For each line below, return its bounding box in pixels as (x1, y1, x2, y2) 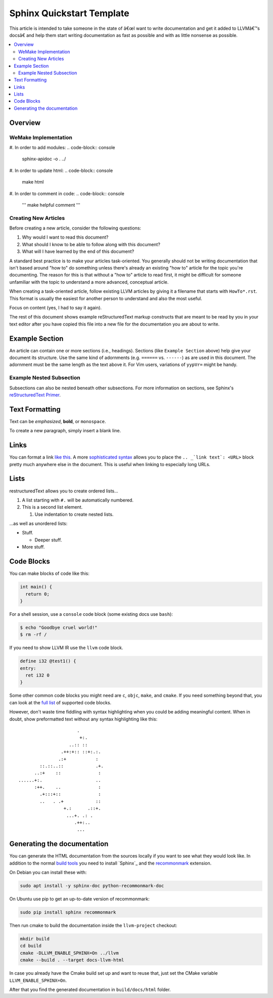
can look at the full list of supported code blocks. (9, 699, 112, 705)
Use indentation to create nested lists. (34, 511, 114, 517)
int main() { (20, 584, 53, 590)
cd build (20, 943, 42, 949)
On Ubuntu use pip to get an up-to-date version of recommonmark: (9, 896, 150, 902)
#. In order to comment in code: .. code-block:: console (9, 190, 125, 197)
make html (22, 179, 44, 185)
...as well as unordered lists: (9, 521, 68, 527)
